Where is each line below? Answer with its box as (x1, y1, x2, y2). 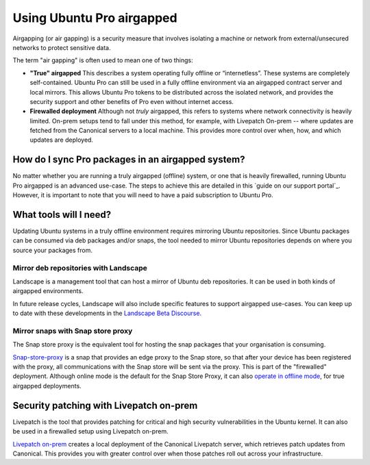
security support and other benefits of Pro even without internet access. (29, 97, 234, 105)
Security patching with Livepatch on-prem (12, 399, 198, 411)
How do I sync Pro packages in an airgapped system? (12, 154, 245, 166)
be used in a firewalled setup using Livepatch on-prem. (12, 427, 169, 436)
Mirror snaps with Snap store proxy (12, 326, 133, 336)
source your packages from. (12, 246, 92, 254)
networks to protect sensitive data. (12, 43, 111, 51)
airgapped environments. (12, 287, 84, 295)
